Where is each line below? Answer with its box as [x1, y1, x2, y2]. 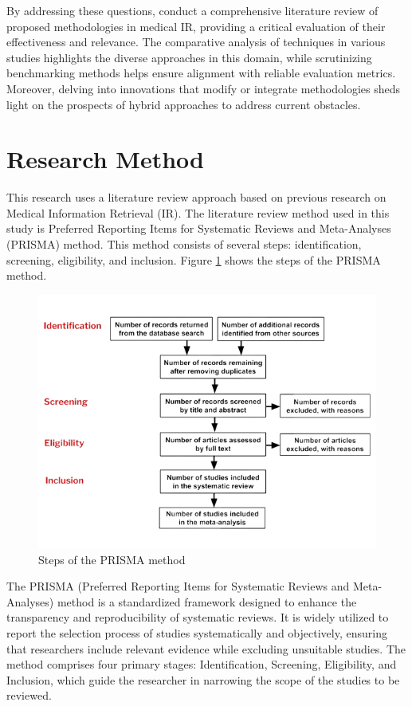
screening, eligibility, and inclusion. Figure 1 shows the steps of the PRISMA [6, 251, 381, 268]
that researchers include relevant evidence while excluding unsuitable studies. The [6, 640, 406, 657]
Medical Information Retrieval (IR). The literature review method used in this [6, 204, 390, 221]
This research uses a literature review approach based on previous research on [6, 189, 386, 206]
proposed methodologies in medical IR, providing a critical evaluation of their [6, 18, 386, 34]
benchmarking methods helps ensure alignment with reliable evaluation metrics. [6, 65, 396, 81]
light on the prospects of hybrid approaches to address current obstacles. [6, 96, 361, 112]
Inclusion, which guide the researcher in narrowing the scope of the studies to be [6, 671, 400, 688]
